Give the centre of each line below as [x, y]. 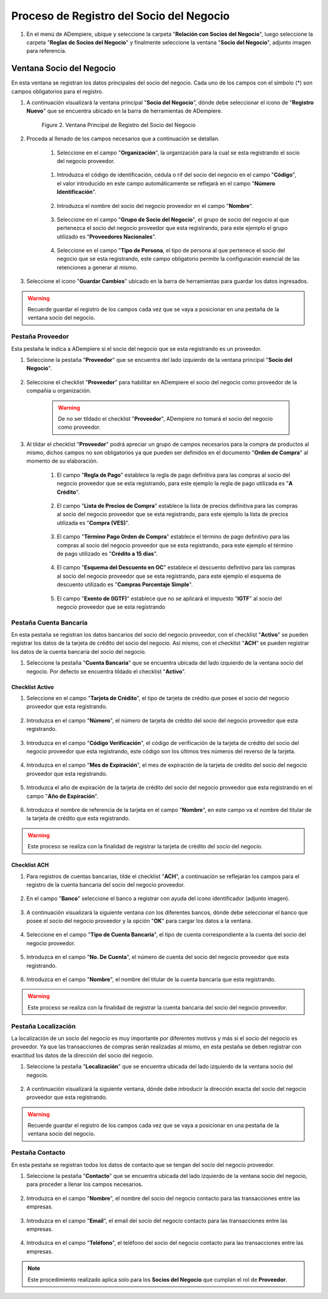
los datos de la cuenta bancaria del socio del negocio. [79, 651]
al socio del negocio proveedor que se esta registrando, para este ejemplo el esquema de [169, 576]
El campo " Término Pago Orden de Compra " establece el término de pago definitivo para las [173, 537]
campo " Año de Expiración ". [62, 796]
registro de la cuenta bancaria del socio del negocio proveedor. [106, 884]
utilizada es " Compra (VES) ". [93, 522]
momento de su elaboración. [62, 461]
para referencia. [46, 51]
